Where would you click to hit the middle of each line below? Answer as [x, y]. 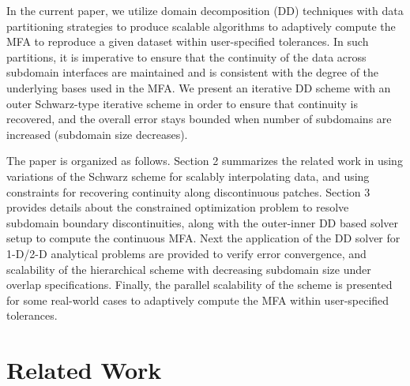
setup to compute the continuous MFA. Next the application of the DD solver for [203, 238]
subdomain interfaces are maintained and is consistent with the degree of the [193, 72]
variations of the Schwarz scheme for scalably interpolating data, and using [188, 176]
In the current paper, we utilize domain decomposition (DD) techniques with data [205, 10]
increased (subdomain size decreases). [97, 134]
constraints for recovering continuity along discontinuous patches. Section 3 [188, 191]
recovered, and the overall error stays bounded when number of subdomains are [199, 119]
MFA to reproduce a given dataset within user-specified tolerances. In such [188, 41]
